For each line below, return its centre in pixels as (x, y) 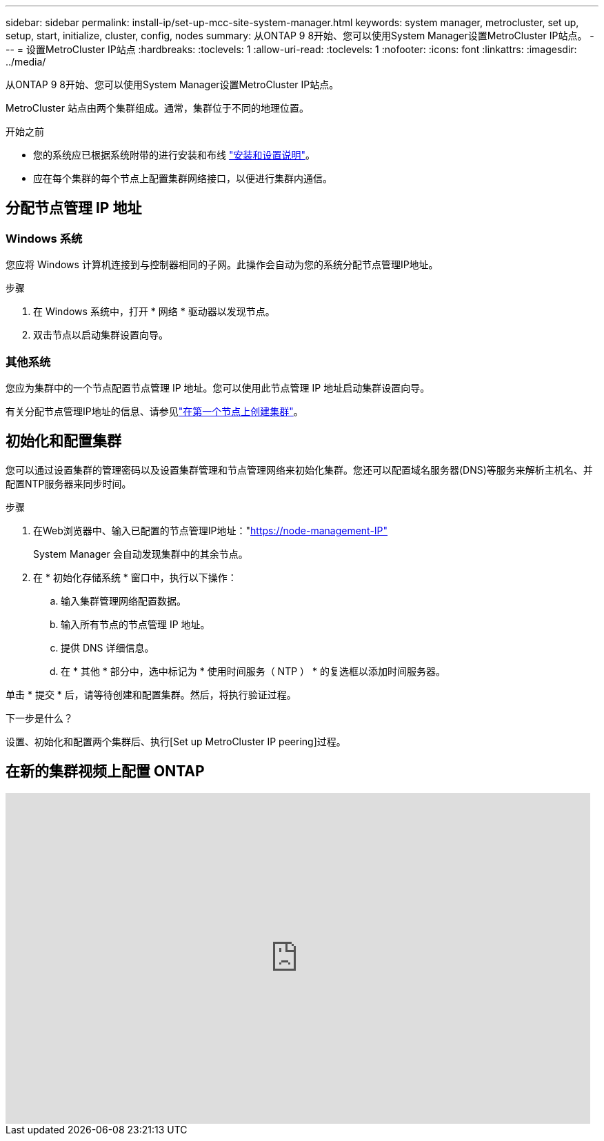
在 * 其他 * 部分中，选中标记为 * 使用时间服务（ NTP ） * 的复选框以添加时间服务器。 (253, 671)
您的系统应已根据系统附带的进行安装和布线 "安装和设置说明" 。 (174, 155)
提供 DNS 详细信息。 (108, 647)
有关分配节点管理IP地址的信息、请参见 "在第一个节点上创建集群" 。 (154, 411)
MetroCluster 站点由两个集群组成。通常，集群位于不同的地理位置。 (157, 108)
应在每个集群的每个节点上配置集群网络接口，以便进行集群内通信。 (183, 178)
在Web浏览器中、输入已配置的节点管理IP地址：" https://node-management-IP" (211, 530)
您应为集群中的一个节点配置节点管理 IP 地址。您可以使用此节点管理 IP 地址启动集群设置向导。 (218, 387)
